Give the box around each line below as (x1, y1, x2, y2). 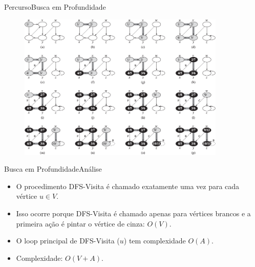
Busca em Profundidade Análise (4, 163, 102, 174)
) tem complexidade (123, 235, 186, 246)
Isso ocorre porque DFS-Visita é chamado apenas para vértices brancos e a (16, 208, 251, 218)
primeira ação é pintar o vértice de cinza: (16, 218, 145, 229)
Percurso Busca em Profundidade (4, 2, 106, 12)
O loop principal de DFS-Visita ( (16, 235, 120, 246)
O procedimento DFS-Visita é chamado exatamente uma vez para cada (16, 180, 240, 191)
